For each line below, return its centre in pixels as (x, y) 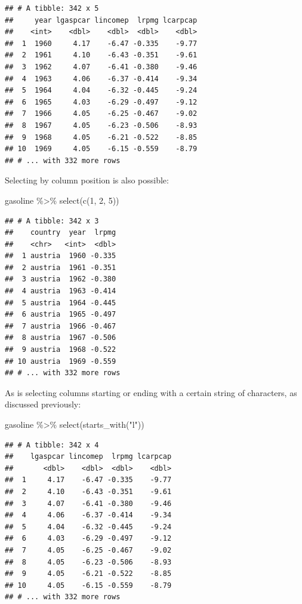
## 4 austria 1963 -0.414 (61, 291)
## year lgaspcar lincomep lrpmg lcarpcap (101, 20)
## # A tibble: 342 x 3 (52, 221)
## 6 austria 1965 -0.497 (61, 315)
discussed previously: (43, 404)
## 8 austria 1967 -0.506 (61, 338)
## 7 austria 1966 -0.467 (61, 326)
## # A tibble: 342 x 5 (52, 8)
